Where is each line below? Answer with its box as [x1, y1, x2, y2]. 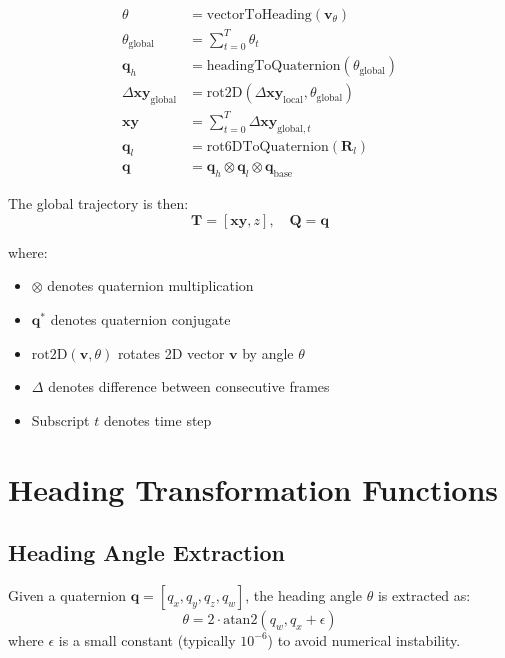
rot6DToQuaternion [206, 139, 329, 154]
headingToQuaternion [206, 59, 341, 74]
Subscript [31, 409, 90, 430]
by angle [242, 342, 294, 363]
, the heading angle [245, 584, 362, 605]
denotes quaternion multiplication [47, 275, 254, 296]
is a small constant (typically [58, 629, 236, 650]
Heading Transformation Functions [8, 468, 499, 509]
